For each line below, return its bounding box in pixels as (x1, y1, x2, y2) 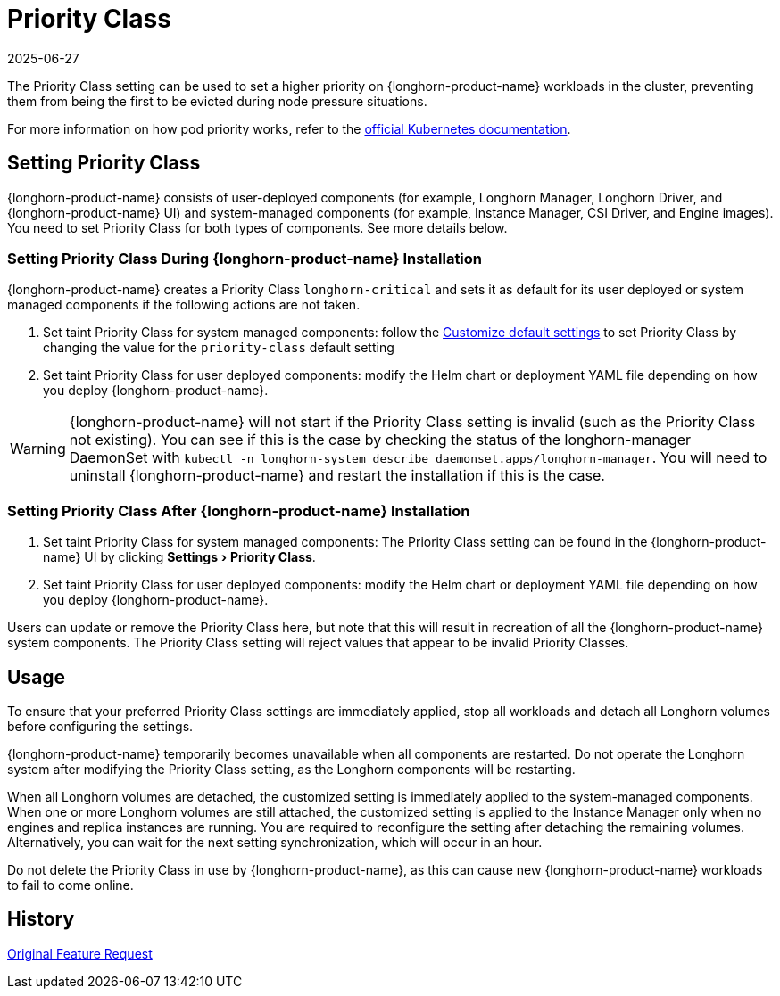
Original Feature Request (7, 945, 153, 961)
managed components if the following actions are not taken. (7, 297, 361, 313)
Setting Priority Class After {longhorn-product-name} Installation (7, 501, 470, 520)
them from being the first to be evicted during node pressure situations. (7, 93, 427, 109)
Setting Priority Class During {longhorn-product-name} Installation (7, 249, 483, 268)
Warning (10, 440, 66, 458)
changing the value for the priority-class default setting (43, 340, 394, 356)
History (7, 908, 75, 931)
